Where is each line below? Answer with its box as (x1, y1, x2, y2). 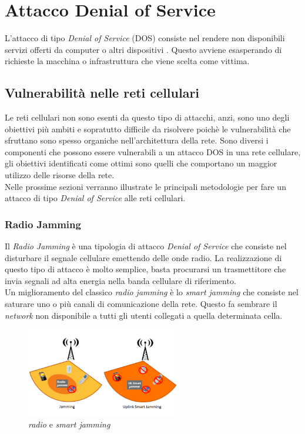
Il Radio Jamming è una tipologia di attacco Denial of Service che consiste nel (5, 240, 287, 252)
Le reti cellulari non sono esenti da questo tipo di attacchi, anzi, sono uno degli (5, 111, 290, 123)
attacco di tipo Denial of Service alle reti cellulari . (5, 192, 186, 204)
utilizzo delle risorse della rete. (5, 169, 115, 181)
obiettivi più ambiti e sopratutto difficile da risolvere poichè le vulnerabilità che (5, 122, 291, 135)
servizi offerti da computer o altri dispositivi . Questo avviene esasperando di (5, 43, 282, 55)
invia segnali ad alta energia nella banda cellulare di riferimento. (5, 274, 236, 286)
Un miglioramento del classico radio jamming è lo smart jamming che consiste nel (5, 286, 299, 298)
